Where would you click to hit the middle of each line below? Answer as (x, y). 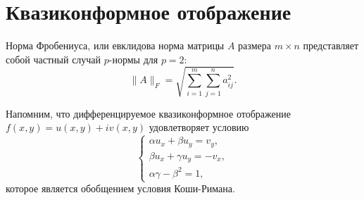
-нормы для (133, 59)
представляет (331, 45)
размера (255, 45)
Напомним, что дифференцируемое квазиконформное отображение (148, 113)
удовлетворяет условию (199, 127)
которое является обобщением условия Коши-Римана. (120, 188)
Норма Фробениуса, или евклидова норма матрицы (115, 45)
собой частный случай (54, 59)
